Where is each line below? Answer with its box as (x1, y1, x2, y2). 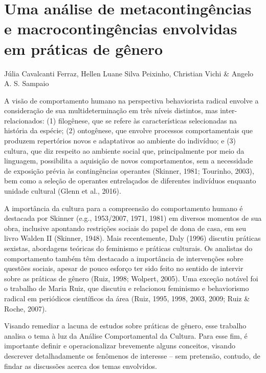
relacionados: (4, 115, 45, 126)
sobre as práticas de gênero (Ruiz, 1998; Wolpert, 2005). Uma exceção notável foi (4, 273, 258, 283)
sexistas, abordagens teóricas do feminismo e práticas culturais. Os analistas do (4, 243, 253, 253)
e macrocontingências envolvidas (4, 18, 237, 39)
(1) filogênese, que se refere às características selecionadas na (47, 115, 237, 126)
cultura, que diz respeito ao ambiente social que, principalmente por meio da (4, 145, 245, 156)
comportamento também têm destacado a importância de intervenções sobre (4, 253, 243, 263)
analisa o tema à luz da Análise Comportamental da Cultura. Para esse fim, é (4, 330, 248, 341)
